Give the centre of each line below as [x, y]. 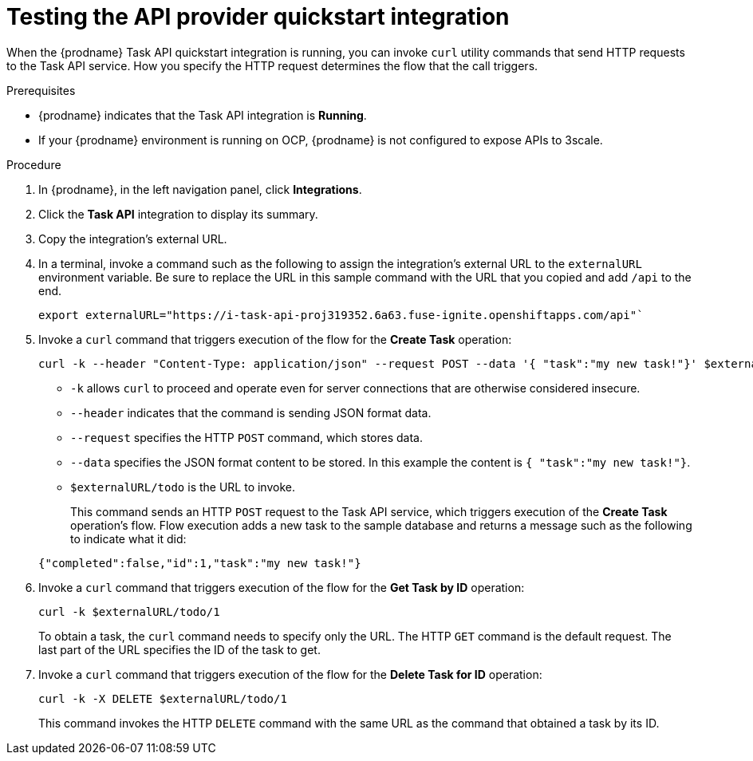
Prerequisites [41, 90]
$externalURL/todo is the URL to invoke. [183, 487]
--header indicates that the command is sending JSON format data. [251, 412]
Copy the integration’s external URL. [133, 239]
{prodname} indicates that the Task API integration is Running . [203, 115]
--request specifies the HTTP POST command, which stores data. [247, 437]
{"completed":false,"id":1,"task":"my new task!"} [200, 563]
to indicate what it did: [128, 538]
